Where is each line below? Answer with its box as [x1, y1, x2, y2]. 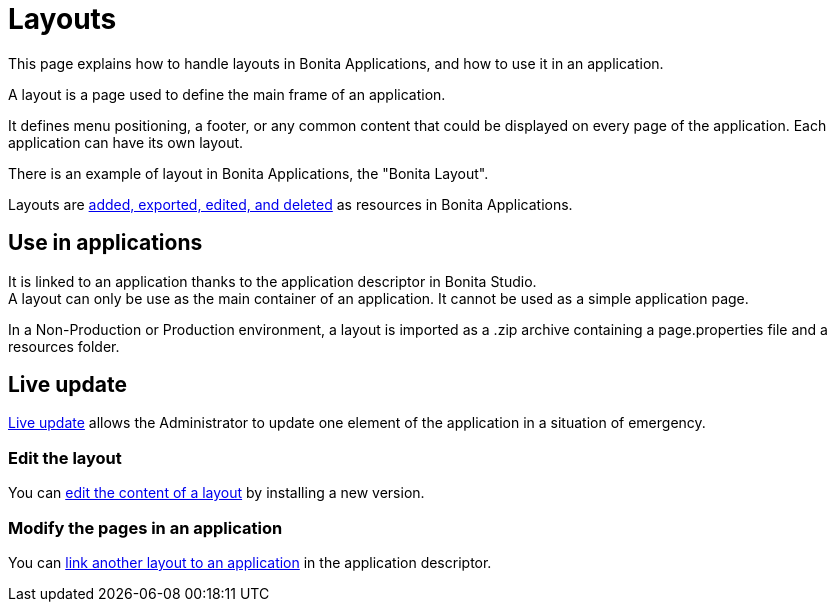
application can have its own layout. [8, 133, 244, 151]
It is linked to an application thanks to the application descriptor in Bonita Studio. [8, 272, 537, 290]
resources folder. [8, 337, 120, 355]
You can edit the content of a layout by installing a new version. [8, 484, 425, 502]
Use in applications [8, 230, 203, 256]
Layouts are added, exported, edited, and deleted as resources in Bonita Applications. [8, 195, 573, 213]
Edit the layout [8, 447, 122, 468]
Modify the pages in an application [8, 517, 283, 538]
